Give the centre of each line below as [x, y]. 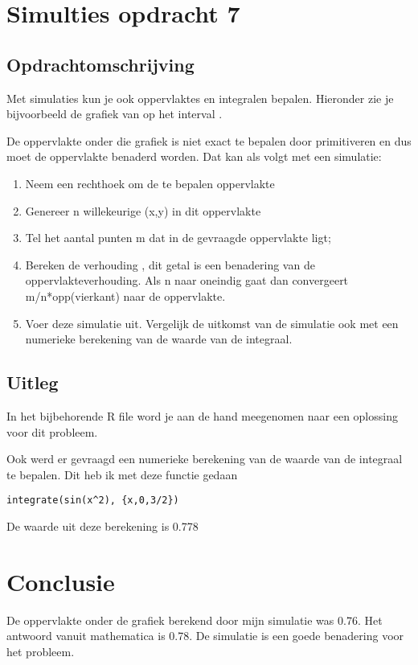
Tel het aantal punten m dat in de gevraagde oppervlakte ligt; [178, 238]
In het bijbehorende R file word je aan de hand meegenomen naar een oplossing [202, 415]
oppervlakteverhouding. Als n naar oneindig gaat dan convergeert [187, 280]
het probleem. [41, 651]
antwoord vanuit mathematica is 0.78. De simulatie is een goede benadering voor [205, 636]
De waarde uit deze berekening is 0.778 [102, 525]
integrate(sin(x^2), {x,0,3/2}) [93, 501]
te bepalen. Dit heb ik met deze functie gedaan [122, 474]
